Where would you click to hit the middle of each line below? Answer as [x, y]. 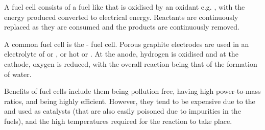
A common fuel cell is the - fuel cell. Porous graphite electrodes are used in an [127, 44]
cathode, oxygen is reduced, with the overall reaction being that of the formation [131, 63]
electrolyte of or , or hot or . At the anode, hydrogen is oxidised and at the [121, 54]
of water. [18, 74]
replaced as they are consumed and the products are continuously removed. [122, 27]
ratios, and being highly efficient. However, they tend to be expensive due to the [130, 101]
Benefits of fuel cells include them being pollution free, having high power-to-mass [132, 91]
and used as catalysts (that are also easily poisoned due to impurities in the [123, 111]
